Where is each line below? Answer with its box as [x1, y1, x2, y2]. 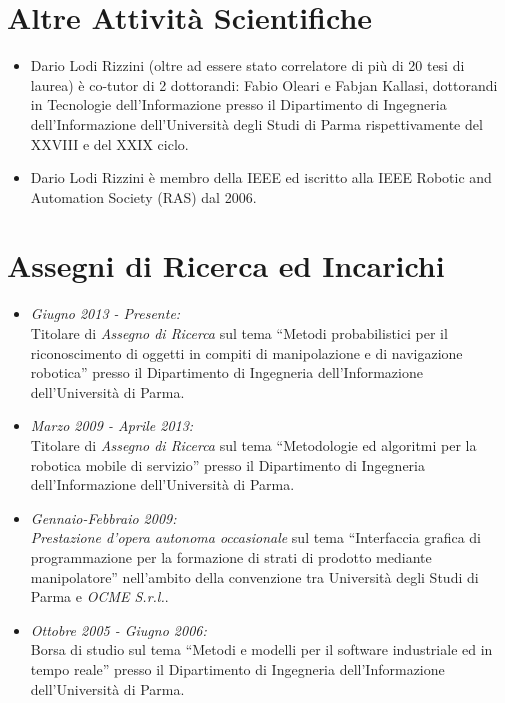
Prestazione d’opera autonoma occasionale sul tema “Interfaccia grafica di [30, 527, 481, 548]
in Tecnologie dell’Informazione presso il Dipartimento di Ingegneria [30, 94, 447, 115]
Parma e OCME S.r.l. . [30, 586, 169, 607]
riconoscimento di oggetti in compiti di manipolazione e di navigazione [30, 342, 463, 363]
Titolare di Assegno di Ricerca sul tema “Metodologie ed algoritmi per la [30, 434, 477, 455]
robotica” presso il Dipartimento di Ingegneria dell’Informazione [30, 362, 423, 383]
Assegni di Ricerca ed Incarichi [7, 245, 445, 286]
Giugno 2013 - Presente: [30, 303, 181, 324]
